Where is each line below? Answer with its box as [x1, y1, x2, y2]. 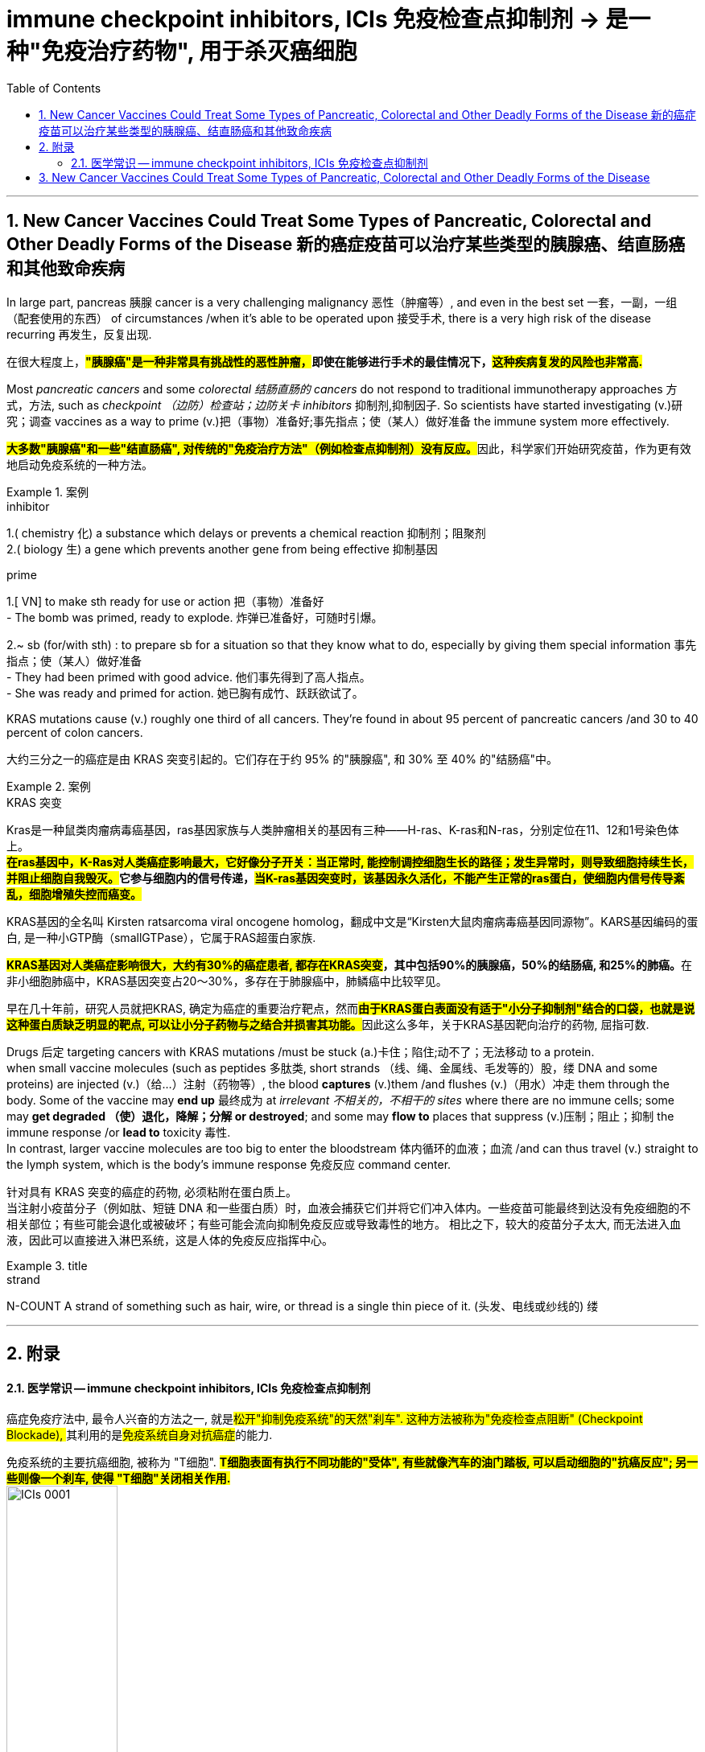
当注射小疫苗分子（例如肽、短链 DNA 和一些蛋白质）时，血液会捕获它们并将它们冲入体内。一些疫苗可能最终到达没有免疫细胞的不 [6, 1200, 691, 1215]
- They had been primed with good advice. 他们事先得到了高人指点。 [6, 669, 371, 684]
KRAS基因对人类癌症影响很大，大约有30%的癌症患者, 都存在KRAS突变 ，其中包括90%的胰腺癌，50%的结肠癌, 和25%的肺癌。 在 [6, 957, 693, 972]
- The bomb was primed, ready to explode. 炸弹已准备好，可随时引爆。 [6, 610, 383, 624]
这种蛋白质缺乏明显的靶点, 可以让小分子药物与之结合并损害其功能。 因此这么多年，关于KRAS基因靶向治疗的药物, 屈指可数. [6, 1017, 649, 1031]
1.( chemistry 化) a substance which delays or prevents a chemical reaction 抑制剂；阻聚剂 [6, 525, 486, 540]
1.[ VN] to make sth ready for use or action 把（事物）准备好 [6, 594, 324, 608]
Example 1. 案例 [6, 484, 89, 499]
